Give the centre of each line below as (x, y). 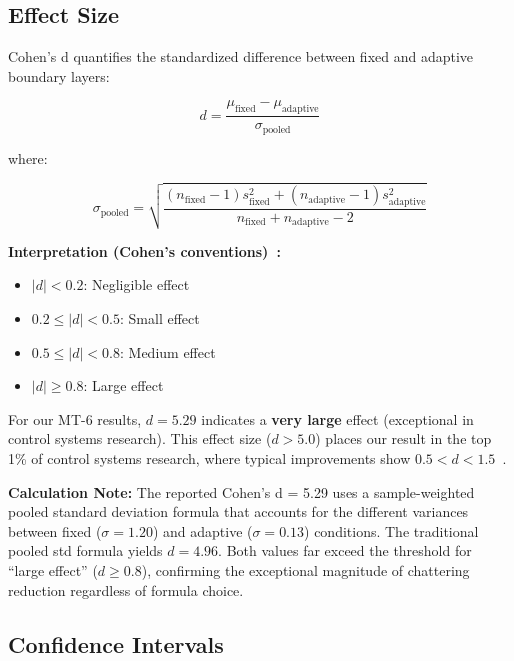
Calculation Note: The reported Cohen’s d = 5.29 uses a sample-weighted (241, 491)
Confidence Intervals (116, 643)
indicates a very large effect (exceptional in (337, 418)
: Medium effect (167, 351)
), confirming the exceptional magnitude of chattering (305, 569)
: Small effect (159, 318)
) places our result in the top (403, 438)
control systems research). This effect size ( (140, 438)
